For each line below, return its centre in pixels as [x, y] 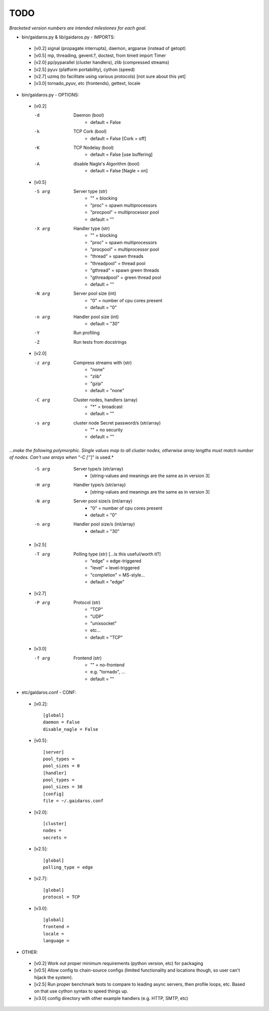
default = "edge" [107, 582]
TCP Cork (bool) [90, 131]
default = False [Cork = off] [118, 138]
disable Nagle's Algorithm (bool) [106, 164]
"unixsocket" [104, 623]
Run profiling [86, 333]
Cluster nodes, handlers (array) [106, 400]
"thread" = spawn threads [117, 256]
